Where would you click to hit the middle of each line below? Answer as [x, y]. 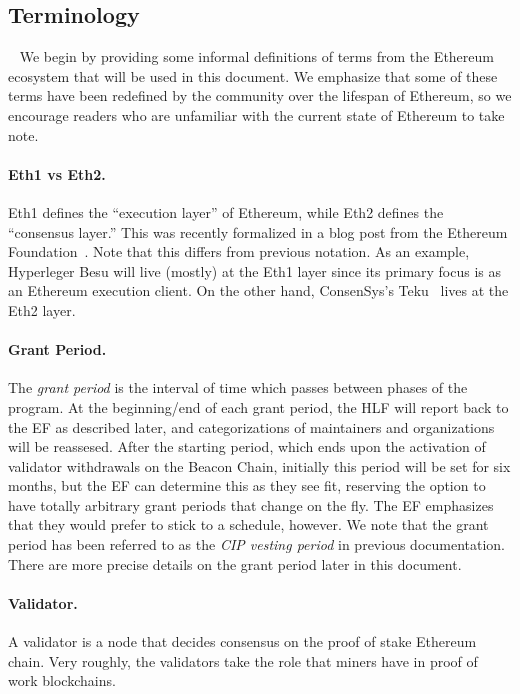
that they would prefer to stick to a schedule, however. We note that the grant [248, 524]
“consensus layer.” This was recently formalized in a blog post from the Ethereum [258, 231]
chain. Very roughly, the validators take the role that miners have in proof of [243, 660]
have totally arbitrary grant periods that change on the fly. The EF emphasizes [251, 504]
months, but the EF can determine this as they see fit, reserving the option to [247, 485]
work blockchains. [62, 680]
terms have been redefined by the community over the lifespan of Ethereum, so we [260, 95]
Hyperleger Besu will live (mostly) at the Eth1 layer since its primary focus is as [255, 270]
